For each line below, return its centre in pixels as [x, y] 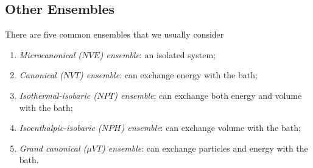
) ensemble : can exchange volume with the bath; [211, 128]
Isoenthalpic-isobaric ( [60, 128]
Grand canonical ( [53, 148]
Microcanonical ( [50, 54]
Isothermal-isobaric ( [58, 95]
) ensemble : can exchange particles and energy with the [205, 148]
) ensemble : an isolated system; [157, 54]
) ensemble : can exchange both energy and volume [208, 95]
